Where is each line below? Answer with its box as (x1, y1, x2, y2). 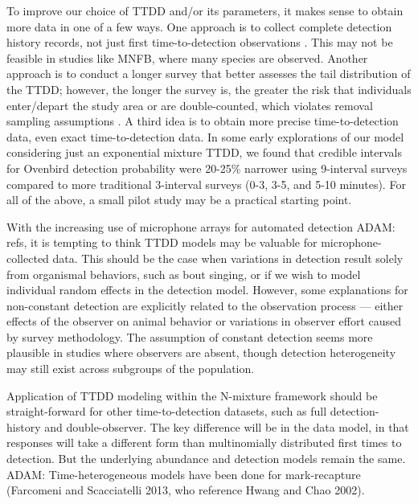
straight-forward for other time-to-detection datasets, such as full (6, 403, 327, 420)
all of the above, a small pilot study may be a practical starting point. (6, 191, 352, 208)
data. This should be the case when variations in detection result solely (52, 249, 404, 266)
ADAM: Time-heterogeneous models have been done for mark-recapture (6, 465, 361, 482)
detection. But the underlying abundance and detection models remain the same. (6, 450, 406, 467)
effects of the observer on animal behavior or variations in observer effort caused (6, 313, 402, 330)
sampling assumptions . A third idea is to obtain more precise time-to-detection (6, 113, 399, 129)
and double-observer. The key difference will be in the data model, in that (44, 418, 409, 435)
